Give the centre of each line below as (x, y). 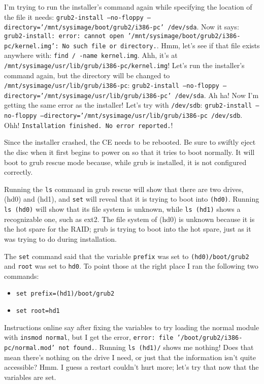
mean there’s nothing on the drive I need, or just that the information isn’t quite (130, 357)
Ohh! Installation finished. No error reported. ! (89, 125)
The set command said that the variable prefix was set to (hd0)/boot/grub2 (127, 256)
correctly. (19, 172)
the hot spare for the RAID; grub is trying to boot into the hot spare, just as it (128, 229)
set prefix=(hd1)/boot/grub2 (65, 294)
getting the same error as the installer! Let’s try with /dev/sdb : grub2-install (128, 105)
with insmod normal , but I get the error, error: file (89, 337)
